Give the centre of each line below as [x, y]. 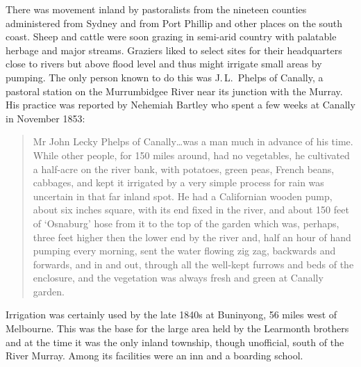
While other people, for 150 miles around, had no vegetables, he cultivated [191, 155]
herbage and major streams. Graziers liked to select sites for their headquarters [174, 50]
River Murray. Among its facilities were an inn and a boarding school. [154, 356]
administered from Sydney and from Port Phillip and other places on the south [174, 23]
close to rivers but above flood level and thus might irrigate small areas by [164, 64]
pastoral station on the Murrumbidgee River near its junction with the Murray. [174, 91]
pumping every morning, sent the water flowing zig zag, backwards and [184, 251]
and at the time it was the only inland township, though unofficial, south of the [175, 342]
